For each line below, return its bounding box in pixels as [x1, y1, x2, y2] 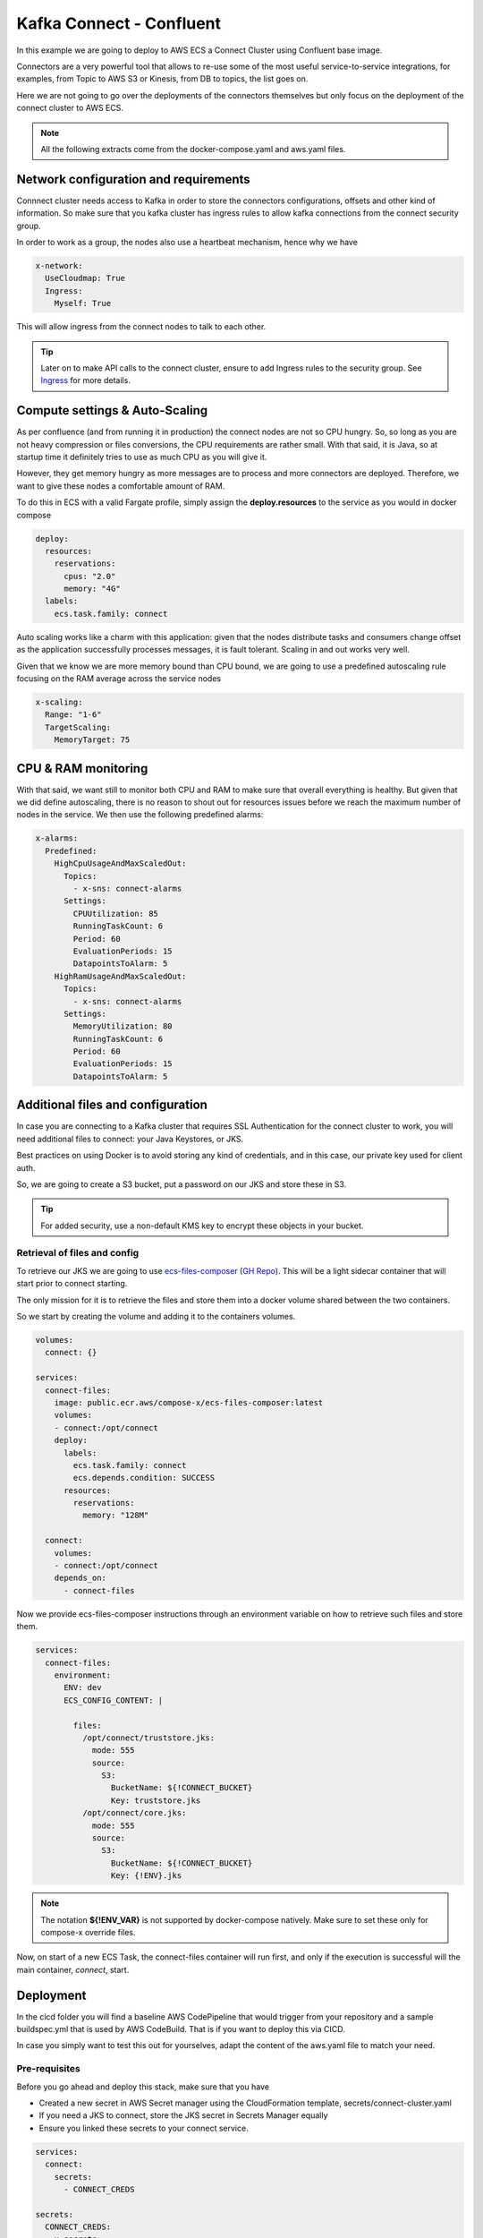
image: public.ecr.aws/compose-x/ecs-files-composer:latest [54, 1397, 324, 1407]
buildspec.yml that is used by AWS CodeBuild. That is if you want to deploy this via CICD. [16, 2024, 345, 2035]
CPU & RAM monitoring [16, 761, 148, 776]
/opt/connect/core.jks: [81, 1808, 187, 1818]
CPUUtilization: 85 [72, 909, 158, 918]
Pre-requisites [16, 2063, 80, 2075]
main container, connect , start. [16, 1964, 130, 1975]
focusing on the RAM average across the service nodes [16, 673, 222, 684]
